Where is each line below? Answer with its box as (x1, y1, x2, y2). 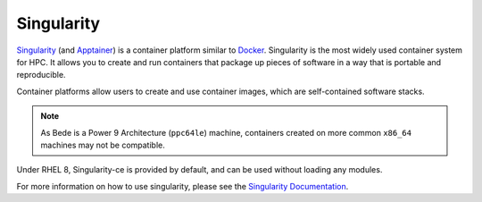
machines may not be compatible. (40, 139, 165, 150)
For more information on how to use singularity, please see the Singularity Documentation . (16, 181, 349, 191)
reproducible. (16, 70, 66, 80)
